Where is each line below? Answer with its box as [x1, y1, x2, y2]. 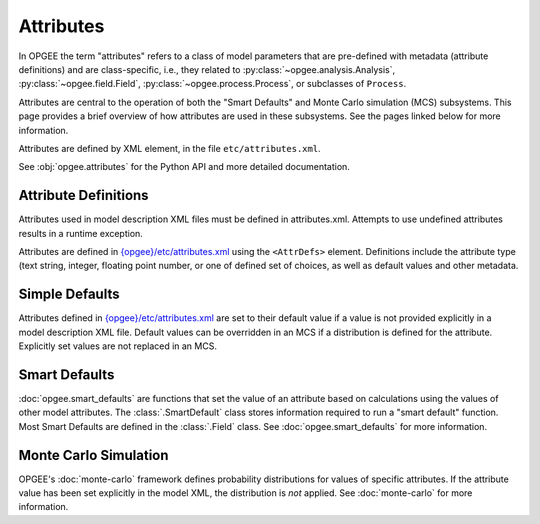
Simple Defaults [18, 286, 120, 303]
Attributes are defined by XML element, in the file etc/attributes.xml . [18, 142, 321, 154]
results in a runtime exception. [18, 227, 144, 239]
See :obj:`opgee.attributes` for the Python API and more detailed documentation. [18, 161, 350, 173]
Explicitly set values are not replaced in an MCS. [18, 340, 217, 352]
